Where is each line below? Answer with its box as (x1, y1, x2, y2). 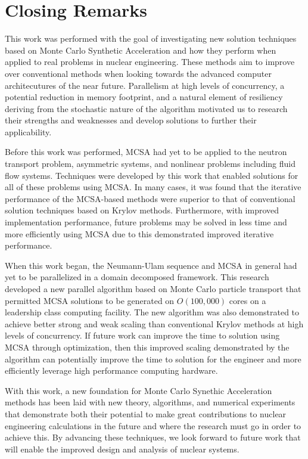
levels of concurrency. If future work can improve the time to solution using (5, 329, 280, 342)
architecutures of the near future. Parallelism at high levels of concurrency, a (5, 79, 285, 91)
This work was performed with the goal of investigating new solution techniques (5, 32, 297, 45)
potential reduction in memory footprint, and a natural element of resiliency (5, 91, 283, 103)
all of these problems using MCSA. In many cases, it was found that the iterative (5, 181, 301, 193)
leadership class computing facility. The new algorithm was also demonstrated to (5, 306, 300, 318)
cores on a (229, 294, 266, 306)
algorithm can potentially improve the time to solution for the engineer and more (5, 352, 301, 365)
